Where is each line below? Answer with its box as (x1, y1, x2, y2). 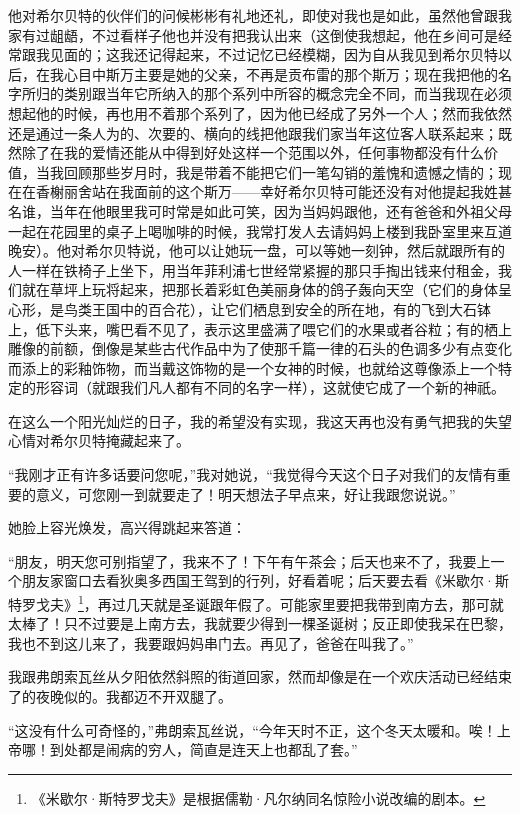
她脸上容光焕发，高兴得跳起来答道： (8, 517, 246, 538)
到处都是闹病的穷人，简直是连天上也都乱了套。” (49, 739, 358, 760)
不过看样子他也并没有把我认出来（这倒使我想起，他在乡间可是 (91, 24, 498, 45)
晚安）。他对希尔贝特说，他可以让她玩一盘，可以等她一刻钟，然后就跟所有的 (8, 240, 505, 261)
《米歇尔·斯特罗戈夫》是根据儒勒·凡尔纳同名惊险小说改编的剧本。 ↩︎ (31, 787, 486, 808)
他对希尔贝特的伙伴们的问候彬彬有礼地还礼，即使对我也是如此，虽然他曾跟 (8, 5, 498, 25)
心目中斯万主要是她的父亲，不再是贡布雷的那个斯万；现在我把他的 (63, 63, 498, 84)
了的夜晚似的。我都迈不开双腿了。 (8, 686, 232, 707)
